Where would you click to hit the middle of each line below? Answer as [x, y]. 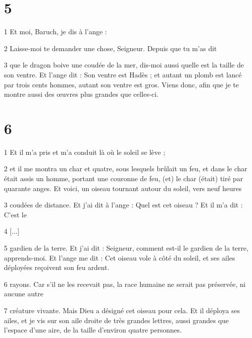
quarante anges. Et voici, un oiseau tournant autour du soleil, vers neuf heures [123, 188]
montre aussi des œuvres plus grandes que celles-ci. [81, 94]
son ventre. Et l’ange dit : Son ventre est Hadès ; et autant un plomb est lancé [123, 74]
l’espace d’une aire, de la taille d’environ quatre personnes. [93, 330]
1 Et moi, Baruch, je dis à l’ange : [55, 32]
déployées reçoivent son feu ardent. [57, 267]
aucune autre [24, 294]
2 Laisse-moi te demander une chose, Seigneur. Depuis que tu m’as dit [110, 48]
